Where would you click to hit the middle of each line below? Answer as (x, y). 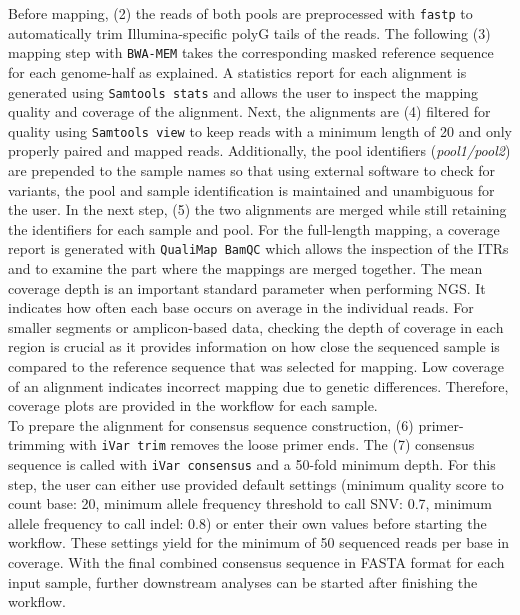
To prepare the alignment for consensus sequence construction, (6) (211, 424)
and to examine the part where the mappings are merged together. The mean (245, 268)
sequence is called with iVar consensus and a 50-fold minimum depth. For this (252, 464)
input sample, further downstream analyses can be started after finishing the (243, 581)
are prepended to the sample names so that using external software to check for (252, 170)
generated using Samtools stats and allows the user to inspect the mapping (243, 91)
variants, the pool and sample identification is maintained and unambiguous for (251, 189)
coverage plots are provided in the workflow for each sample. (193, 405)
